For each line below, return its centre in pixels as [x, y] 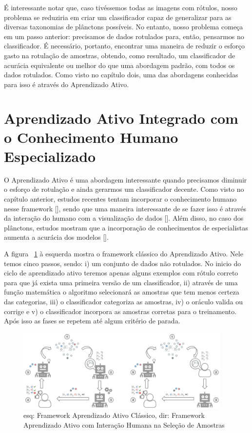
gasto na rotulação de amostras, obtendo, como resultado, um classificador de [120, 55]
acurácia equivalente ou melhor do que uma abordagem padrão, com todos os [119, 65]
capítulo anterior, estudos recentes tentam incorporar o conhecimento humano [120, 199]
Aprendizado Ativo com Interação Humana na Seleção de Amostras [124, 424]
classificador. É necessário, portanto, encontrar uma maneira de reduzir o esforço [125, 46]
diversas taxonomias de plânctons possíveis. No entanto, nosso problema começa [124, 27]
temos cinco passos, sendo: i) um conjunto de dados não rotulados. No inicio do [123, 263]
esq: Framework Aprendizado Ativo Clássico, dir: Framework [114, 415]
